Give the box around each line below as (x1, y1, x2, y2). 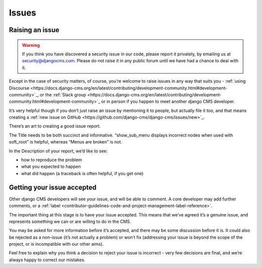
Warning (22, 42, 40, 48)
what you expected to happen (21, 163, 81, 170)
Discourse (9, 85, 30, 91)
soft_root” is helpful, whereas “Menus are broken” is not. (9, 139, 122, 145)
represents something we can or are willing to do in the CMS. (9, 218, 131, 224)
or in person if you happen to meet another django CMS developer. (101, 99, 235, 105)
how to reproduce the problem (21, 157, 82, 163)
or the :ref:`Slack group (39, 91, 86, 97)
